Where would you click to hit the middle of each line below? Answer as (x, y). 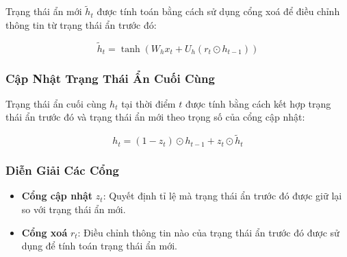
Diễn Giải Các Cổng (62, 170)
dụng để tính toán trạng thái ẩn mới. (99, 246)
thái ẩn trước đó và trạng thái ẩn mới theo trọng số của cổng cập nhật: (155, 117)
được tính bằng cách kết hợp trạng (258, 103)
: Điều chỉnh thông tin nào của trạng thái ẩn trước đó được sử (208, 232)
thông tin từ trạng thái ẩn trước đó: (81, 24)
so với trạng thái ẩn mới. (74, 209)
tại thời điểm (149, 103)
